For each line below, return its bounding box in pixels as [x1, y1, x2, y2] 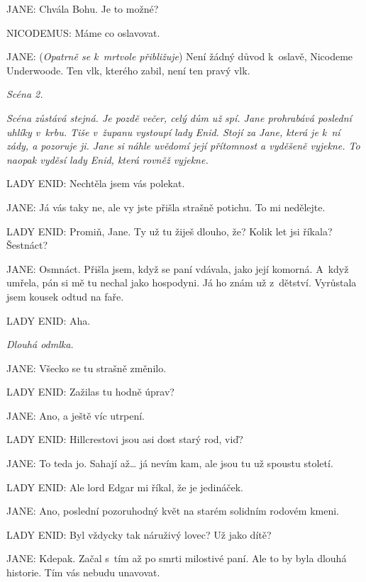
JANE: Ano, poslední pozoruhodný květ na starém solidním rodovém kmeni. [6, 503, 339, 518]
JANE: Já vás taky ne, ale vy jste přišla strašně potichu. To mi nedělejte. [6, 199, 326, 214]
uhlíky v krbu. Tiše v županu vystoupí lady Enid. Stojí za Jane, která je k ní [6, 124, 340, 139]
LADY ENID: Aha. [6, 313, 91, 328]
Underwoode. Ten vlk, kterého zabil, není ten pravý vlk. [6, 62, 250, 77]
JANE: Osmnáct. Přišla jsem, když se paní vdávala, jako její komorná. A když [6, 261, 349, 276]
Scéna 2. [6, 86, 43, 101]
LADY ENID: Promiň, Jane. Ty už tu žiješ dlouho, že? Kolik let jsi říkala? [6, 223, 333, 238]
